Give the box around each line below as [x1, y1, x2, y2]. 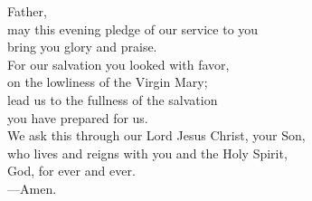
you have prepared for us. [7, 108, 148, 127]
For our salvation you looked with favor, [7, 54, 230, 73]
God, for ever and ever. [7, 161, 136, 180]
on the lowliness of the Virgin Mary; [7, 72, 208, 91]
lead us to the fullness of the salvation [7, 90, 218, 109]
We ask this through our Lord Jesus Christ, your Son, [7, 126, 306, 145]
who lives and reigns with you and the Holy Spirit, [7, 143, 288, 162]
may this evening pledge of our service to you [7, 19, 259, 38]
